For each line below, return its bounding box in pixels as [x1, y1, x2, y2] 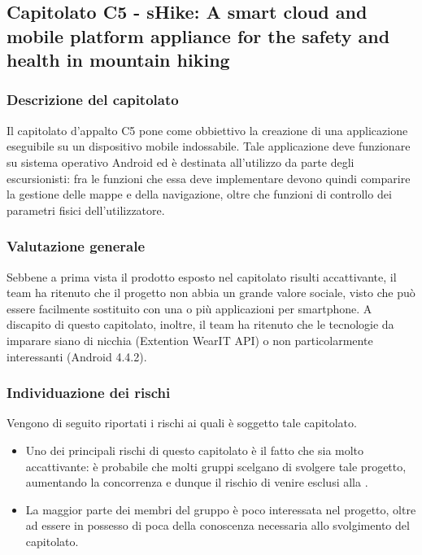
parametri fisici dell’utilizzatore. [7, 201, 165, 218]
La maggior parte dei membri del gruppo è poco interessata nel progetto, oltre [25, 500, 416, 518]
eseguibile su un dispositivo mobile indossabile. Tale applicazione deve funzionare [7, 138, 411, 155]
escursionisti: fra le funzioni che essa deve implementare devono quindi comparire [7, 169, 411, 186]
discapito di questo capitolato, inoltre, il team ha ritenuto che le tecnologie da [7, 316, 394, 333]
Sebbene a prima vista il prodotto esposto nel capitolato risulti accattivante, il [7, 268, 397, 285]
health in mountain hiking [7, 47, 230, 72]
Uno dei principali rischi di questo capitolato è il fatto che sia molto [25, 441, 364, 458]
